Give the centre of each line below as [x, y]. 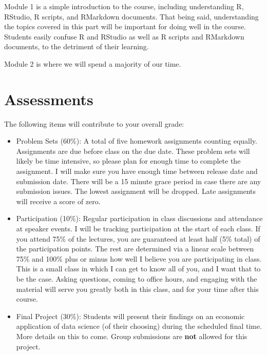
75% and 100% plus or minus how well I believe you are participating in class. [139, 258]
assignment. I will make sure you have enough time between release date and [137, 171]
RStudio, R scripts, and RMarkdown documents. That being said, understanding [131, 16]
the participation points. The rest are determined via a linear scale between [135, 249]
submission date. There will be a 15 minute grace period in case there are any [139, 181]
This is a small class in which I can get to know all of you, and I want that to [138, 269]
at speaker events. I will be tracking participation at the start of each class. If [138, 229]
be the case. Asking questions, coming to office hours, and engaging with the [137, 279]
